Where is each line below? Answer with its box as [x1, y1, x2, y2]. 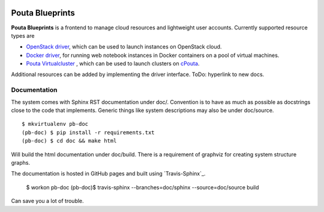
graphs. [11, 159, 30, 166]
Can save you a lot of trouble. [11, 198, 84, 205]
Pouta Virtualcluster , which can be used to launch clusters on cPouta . [26, 60, 200, 67]
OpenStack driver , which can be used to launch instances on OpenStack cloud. [26, 43, 222, 50]
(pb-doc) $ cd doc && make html [22, 138, 117, 144]
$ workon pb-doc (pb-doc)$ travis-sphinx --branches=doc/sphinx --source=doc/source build [26, 183, 259, 191]
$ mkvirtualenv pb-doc [22, 120, 89, 128]
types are [11, 32, 35, 39]
